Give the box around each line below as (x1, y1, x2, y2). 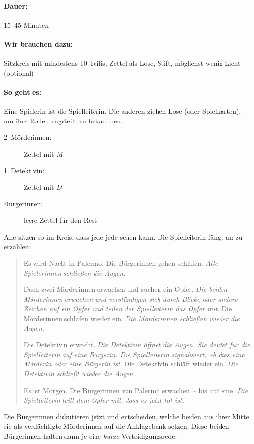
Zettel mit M (24, 148, 63, 159)
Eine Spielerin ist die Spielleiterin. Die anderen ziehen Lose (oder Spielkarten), (4, 106, 241, 116)
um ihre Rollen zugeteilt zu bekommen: (4, 115, 123, 125)
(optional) (4, 67, 34, 78)
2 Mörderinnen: (4, 132, 52, 142)
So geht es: (4, 86, 42, 97)
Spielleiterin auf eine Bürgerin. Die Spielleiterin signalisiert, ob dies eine (23, 349, 245, 359)
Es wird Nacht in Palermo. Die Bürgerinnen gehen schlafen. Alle (23, 258, 218, 268)
